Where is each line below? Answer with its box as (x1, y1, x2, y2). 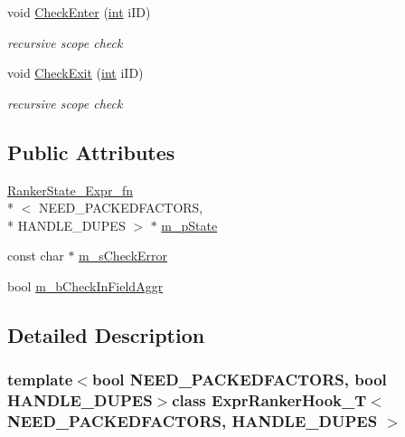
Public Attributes (7, 138, 175, 166)
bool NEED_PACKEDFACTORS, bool (91, 368, 387, 391)
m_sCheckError (79, 246, 168, 265)
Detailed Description (7, 320, 205, 348)
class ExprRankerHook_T (172, 389, 367, 412)
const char (7, 246, 64, 265)
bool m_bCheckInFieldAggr (7, 276, 164, 295)
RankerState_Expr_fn (7, 180, 133, 199)
